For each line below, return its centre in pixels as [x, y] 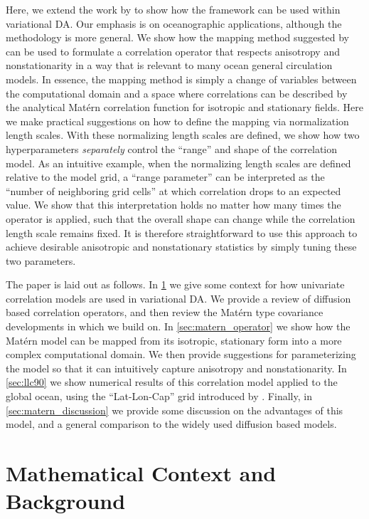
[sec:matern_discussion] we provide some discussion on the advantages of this [175, 410]
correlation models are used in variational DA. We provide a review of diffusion [178, 298]
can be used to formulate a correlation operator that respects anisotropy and [173, 51]
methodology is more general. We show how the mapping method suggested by [177, 37]
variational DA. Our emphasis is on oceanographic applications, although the [174, 23]
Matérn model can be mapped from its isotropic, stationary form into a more [174, 340]
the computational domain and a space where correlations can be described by [177, 93]
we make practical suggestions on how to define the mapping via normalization [177, 121]
